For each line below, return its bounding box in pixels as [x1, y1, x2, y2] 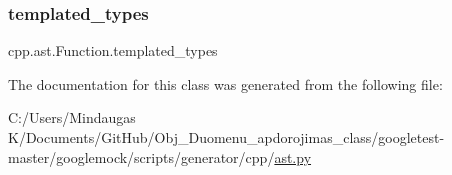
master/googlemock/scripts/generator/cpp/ [8, 146, 275, 167]
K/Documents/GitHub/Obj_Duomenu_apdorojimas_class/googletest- [8, 127, 445, 147]
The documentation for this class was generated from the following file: [8, 73, 443, 94]
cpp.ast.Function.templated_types [8, 40, 218, 61]
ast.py [274, 146, 312, 167]
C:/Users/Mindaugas [8, 107, 136, 128]
